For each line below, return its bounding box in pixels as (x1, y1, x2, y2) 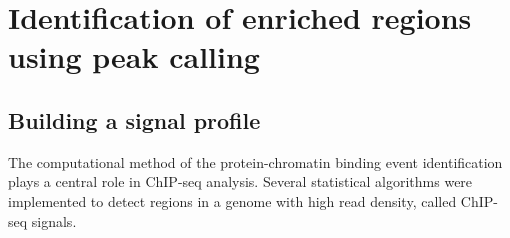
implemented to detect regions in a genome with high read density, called (8, 190, 457, 211)
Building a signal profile (8, 104, 261, 135)
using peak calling (8, 36, 260, 77)
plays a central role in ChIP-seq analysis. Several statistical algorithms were (8, 171, 473, 192)
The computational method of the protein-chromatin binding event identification (8, 151, 503, 172)
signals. (31, 210, 77, 231)
